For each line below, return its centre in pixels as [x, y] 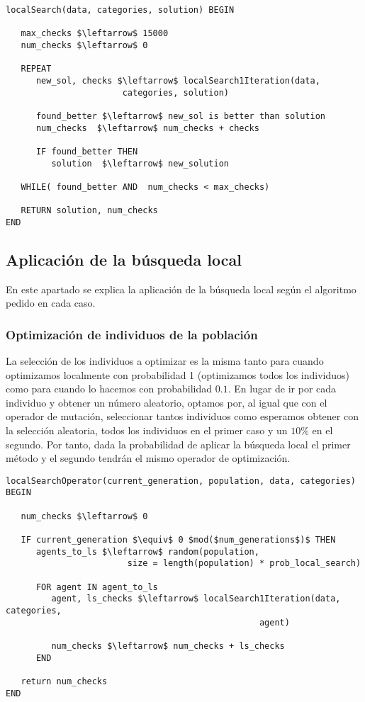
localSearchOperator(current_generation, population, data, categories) [181, 481]
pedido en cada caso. [51, 303]
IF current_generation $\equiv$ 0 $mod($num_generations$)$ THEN [178, 540]
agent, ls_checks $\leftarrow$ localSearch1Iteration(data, [196, 599]
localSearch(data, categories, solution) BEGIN [120, 10]
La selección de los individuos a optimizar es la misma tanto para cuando [165, 361]
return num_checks [64, 681]
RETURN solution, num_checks [89, 211]
